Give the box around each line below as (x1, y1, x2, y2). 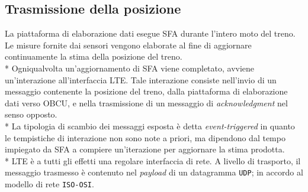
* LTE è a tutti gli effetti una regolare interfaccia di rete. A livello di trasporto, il (5, 154, 301, 167)
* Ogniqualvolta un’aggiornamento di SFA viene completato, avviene (5, 61, 255, 74)
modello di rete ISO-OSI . (5, 177, 94, 190)
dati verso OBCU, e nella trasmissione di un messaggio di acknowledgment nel (5, 96, 288, 109)
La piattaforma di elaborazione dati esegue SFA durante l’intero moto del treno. (5, 27, 296, 40)
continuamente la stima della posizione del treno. (5, 50, 182, 63)
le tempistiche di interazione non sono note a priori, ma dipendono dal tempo (5, 131, 285, 144)
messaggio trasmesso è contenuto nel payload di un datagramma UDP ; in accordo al (5, 166, 303, 178)
